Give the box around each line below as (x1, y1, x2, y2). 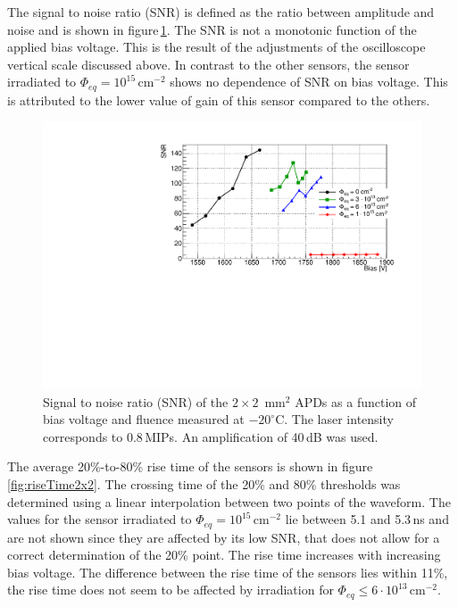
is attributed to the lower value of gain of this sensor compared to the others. (7, 90, 430, 109)
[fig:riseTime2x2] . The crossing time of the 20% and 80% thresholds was (7, 475, 401, 494)
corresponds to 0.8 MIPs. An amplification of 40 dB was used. (43, 427, 379, 445)
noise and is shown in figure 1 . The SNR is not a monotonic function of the (7, 20, 417, 38)
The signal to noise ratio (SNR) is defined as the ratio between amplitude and (7, 3, 435, 21)
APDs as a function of (295, 392, 417, 411)
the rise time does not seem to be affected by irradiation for (7, 580, 334, 599)
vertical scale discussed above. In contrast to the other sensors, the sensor (7, 54, 410, 73)
